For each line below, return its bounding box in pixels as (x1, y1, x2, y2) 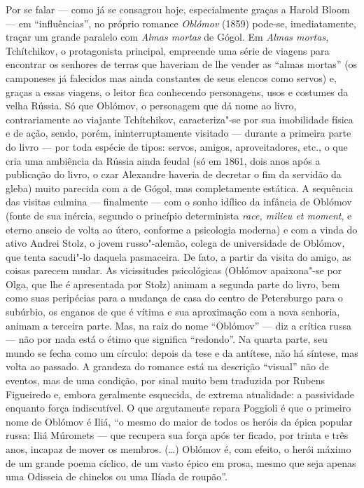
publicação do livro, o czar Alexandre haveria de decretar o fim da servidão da (6, 167, 342, 182)
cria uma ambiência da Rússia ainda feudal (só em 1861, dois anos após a (6, 153, 321, 168)
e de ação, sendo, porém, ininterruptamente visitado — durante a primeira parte (6, 126, 351, 140)
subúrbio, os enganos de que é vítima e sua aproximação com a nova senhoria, (6, 304, 340, 319)
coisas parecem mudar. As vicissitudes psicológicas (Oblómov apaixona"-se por (6, 263, 342, 278)
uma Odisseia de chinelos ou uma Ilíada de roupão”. (6, 469, 227, 484)
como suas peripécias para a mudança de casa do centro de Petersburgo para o (6, 290, 343, 305)
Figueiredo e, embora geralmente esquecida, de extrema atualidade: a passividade (6, 386, 354, 401)
